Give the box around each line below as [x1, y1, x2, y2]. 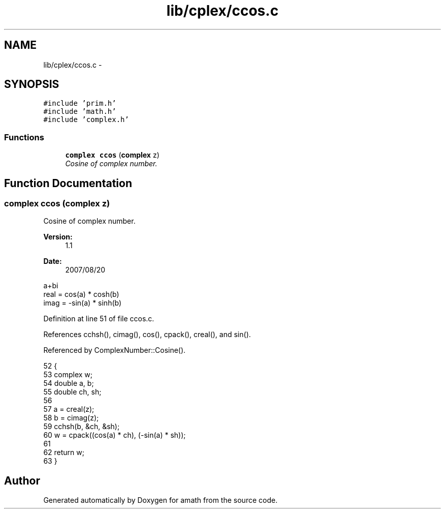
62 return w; [43, 448, 84, 457]
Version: [43, 232, 73, 242]
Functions [4, 132, 44, 142]
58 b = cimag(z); [43, 413, 99, 423]
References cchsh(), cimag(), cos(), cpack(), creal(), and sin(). [43, 330, 251, 339]
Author [4, 474, 40, 487]
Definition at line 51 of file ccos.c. [43, 314, 154, 323]
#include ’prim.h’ [43, 99, 116, 108]
